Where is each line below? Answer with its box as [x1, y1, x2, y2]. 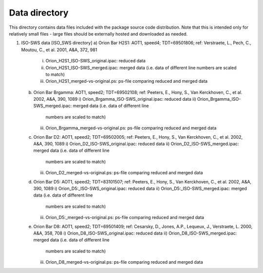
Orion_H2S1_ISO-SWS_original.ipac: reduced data [45, 58, 146, 64]
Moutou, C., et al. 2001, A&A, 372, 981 [21, 47, 97, 53]
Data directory [9, 7, 69, 18]
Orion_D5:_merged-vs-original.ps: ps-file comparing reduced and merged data [45, 215, 205, 220]
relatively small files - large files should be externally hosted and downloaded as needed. [9, 31, 188, 36]
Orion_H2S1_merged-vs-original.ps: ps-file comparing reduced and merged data [45, 78, 208, 84]
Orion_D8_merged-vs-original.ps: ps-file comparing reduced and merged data [45, 259, 203, 265]
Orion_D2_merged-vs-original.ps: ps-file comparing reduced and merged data [45, 170, 203, 176]
